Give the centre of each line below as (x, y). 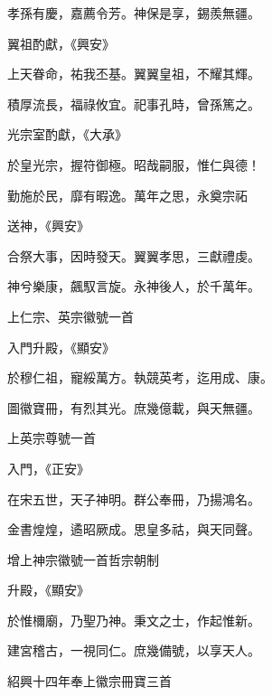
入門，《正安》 (48, 468)
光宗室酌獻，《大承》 (67, 134)
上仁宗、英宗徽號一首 (70, 316)
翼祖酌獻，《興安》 (61, 43)
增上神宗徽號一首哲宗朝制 (83, 559)
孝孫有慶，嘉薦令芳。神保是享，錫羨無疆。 (134, 13)
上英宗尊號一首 (52, 438)
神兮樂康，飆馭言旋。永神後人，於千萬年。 (134, 286)
